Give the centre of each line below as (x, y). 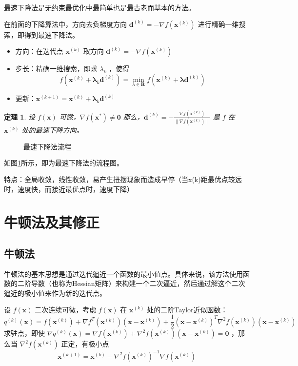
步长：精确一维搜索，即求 (56, 69)
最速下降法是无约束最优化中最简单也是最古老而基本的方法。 (99, 7)
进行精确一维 (218, 24)
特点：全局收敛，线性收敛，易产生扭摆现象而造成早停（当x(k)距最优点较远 (123, 179)
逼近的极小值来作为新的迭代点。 (55, 293)
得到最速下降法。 (51, 34)
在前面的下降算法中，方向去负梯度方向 (65, 24)
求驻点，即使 (24, 333)
